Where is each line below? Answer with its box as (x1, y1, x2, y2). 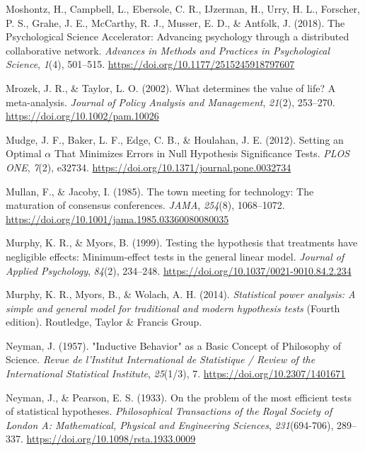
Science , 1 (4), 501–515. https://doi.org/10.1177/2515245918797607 (6, 57, 295, 72)
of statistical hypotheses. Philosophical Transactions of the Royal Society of (6, 404, 332, 418)
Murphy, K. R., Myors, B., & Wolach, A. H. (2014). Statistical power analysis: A (6, 287, 356, 302)
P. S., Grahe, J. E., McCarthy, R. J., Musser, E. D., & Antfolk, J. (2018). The (6, 15, 345, 30)
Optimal (6, 146, 42, 161)
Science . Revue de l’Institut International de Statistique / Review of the (6, 352, 315, 367)
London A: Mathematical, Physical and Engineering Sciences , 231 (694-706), (6, 417, 334, 432)
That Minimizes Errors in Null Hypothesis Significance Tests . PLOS (54, 146, 350, 161)
